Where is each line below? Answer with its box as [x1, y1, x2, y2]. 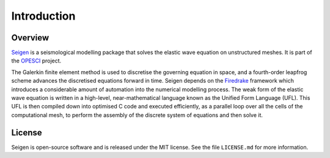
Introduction [11, 9, 76, 23]
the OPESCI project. [11, 57, 62, 64]
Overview [11, 32, 50, 43]
